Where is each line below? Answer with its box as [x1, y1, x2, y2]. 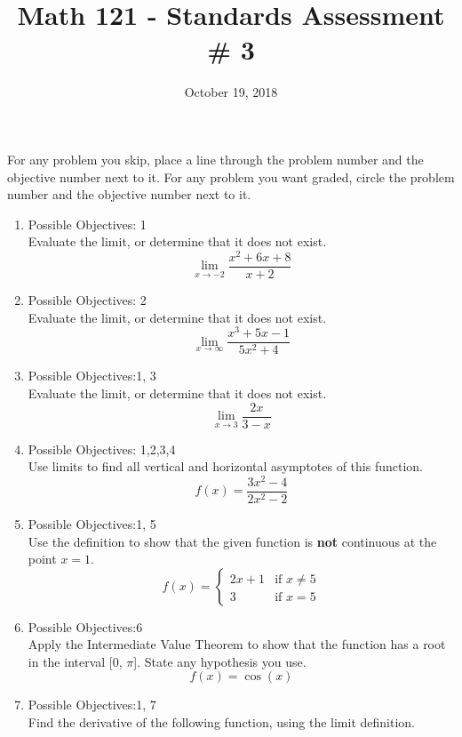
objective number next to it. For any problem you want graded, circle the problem [7, 167, 455, 186]
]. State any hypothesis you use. [133, 652, 307, 670]
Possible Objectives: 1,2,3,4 [28, 439, 176, 458]
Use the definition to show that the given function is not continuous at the [28, 532, 437, 550]
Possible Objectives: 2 [28, 291, 147, 309]
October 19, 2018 [184, 83, 278, 101]
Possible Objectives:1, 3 [28, 366, 156, 385]
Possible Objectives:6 [28, 617, 143, 636]
